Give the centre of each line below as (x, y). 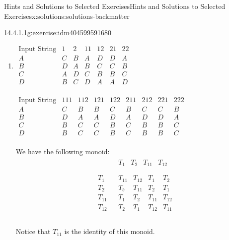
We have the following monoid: (63, 151)
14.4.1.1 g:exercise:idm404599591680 (58, 32)
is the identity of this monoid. (110, 231)
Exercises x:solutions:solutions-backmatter (67, 16)
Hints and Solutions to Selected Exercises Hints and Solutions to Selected (115, 6)
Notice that (33, 231)
